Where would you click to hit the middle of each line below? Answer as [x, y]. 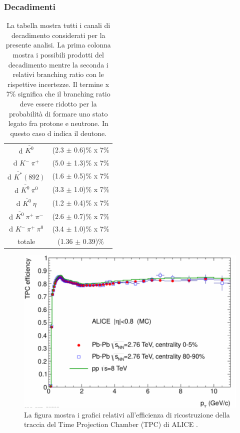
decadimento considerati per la [58, 35]
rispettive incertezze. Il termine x [58, 84]
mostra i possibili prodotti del [58, 54]
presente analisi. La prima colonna [58, 45]
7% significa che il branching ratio [58, 94]
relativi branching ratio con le [58, 74]
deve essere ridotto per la [58, 103]
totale [26, 241]
